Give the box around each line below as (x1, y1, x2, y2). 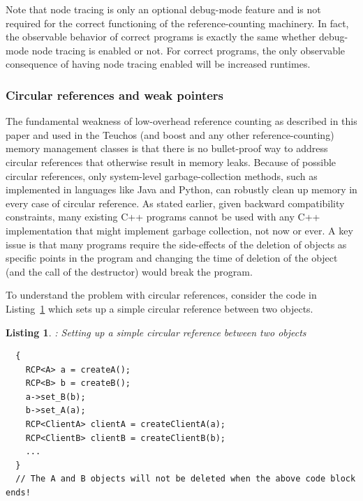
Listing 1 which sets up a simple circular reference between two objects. (6, 301, 313, 315)
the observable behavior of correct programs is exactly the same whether (6, 29, 316, 44)
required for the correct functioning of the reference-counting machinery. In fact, (6, 15, 349, 30)
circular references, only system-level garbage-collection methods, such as (6, 168, 318, 183)
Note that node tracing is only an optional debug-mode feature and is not (6, 2, 321, 16)
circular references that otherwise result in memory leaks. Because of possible (6, 154, 336, 169)
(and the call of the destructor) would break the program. (6, 264, 253, 278)
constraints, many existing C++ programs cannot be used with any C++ (6, 209, 320, 224)
